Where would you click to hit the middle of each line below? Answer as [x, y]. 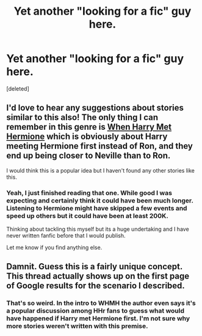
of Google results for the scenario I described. [96, 286]
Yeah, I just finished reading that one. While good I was [89, 193]
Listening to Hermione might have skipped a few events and [97, 208]
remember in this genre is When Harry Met [89, 127]
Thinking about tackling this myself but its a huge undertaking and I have [98, 229]
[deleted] [18, 88]
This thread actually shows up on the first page [98, 276]
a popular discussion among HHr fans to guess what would [96, 311]
